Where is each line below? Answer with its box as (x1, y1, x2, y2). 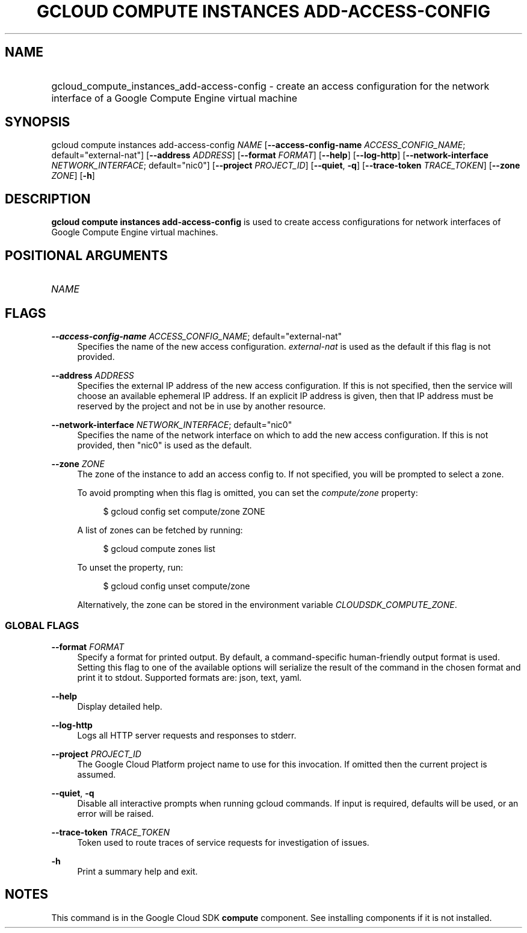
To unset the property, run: (77, 562, 183, 572)
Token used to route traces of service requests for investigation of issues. (77, 837, 369, 848)
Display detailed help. (77, 701, 162, 711)
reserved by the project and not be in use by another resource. (77, 400, 326, 411)
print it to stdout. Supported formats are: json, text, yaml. (77, 672, 302, 683)
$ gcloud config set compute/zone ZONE (103, 506, 265, 516)
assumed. (77, 769, 116, 780)
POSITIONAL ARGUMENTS (5, 247, 168, 263)
